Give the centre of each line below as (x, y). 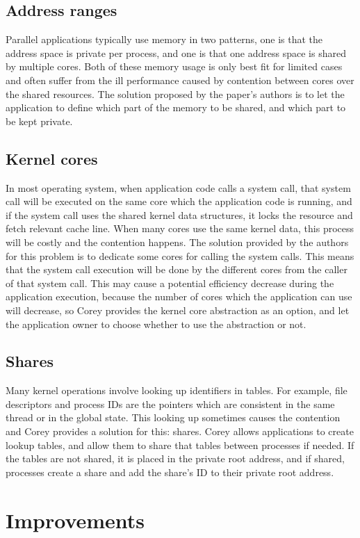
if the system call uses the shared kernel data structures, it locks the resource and (179, 214)
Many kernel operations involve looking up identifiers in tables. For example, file (177, 390)
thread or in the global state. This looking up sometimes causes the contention (173, 417)
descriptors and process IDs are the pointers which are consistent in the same (170, 404)
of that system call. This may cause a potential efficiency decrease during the (170, 283)
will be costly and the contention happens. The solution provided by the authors (177, 242)
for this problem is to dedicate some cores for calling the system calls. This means (180, 255)
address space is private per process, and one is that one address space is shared (176, 52)
